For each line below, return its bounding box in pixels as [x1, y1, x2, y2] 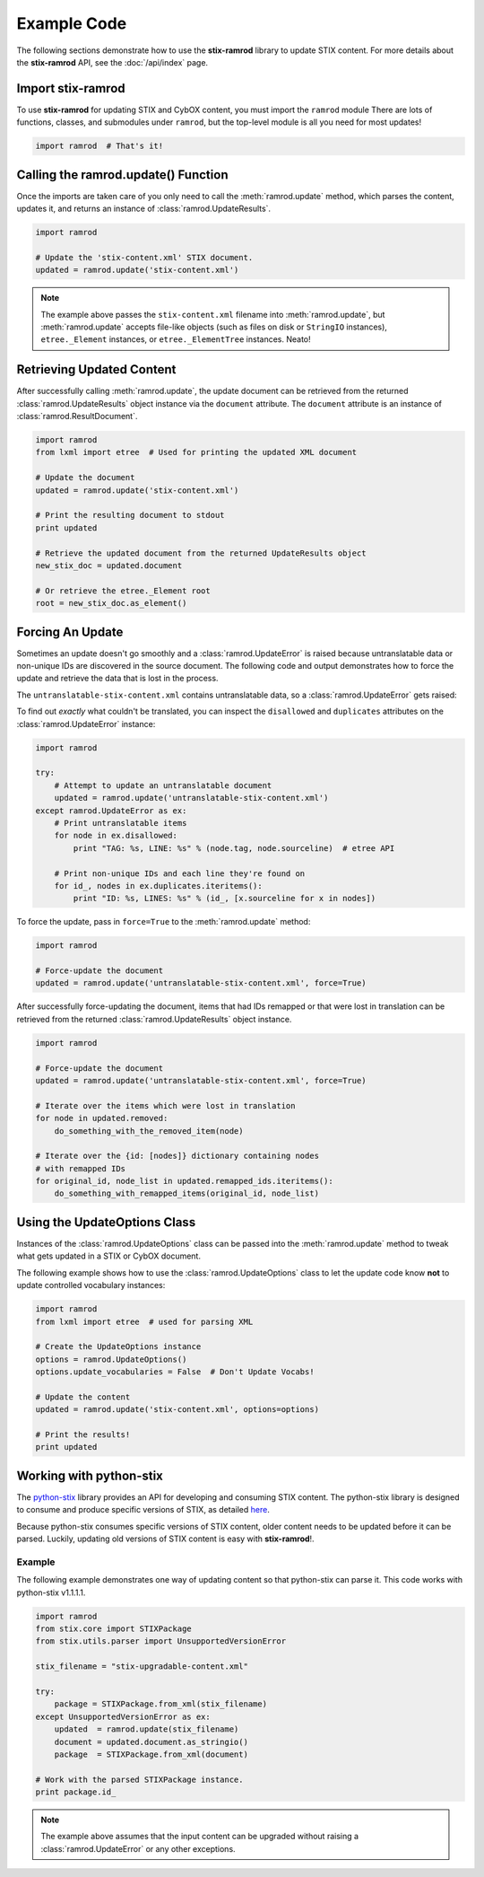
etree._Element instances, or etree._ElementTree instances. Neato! [40, 334, 311, 345]
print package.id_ [35, 1787, 117, 1797]
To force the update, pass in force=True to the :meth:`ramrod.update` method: [16, 917, 311, 927]
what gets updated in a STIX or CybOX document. [16, 1250, 202, 1261]
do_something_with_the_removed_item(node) [54, 1126, 244, 1136]
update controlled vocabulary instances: [16, 1280, 166, 1291]
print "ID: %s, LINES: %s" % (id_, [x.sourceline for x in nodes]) [73, 893, 376, 904]
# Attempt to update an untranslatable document [54, 780, 272, 790]
